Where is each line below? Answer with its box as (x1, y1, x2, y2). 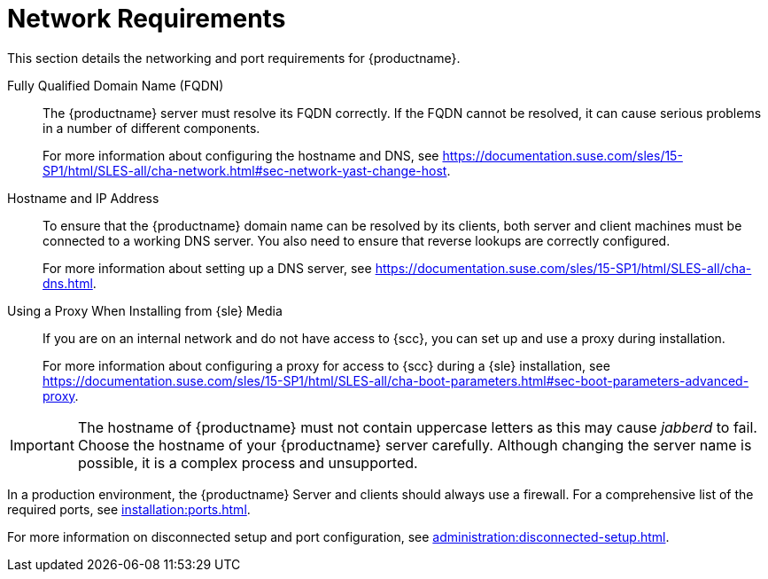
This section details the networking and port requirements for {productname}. (7, 50, 461, 66)
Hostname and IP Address (7, 190, 159, 206)
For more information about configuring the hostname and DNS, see (43, 147, 439, 163)
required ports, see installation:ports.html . (7, 501, 251, 517)
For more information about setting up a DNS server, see (43, 260, 372, 276)
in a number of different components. (43, 120, 260, 136)
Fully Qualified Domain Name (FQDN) (7, 77, 224, 93)
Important (10, 435, 74, 454)
